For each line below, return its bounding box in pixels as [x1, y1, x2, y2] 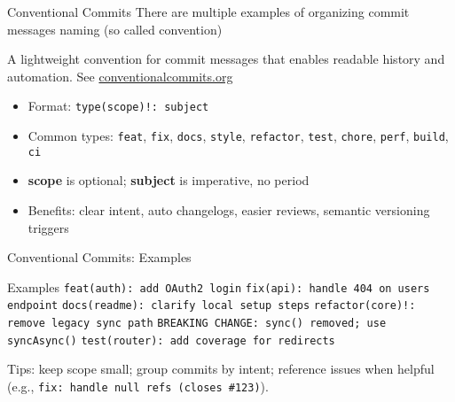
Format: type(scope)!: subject [27, 97, 209, 115]
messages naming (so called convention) [7, 19, 223, 38]
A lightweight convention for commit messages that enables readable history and [7, 50, 445, 68]
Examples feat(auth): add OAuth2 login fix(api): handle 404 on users [7, 277, 430, 296]
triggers [27, 218, 69, 236]
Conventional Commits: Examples [7, 248, 192, 267]
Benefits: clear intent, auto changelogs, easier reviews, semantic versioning [27, 200, 430, 219]
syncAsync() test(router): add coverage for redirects [7, 334, 335, 347]
